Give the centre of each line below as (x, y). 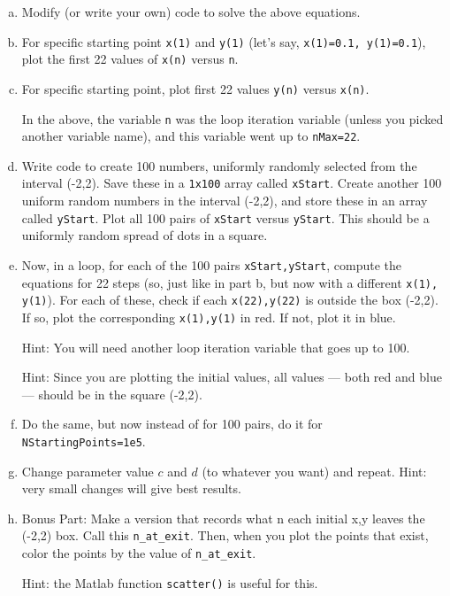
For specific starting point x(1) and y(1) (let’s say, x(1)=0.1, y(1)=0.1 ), (224, 41)
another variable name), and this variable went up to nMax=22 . (191, 136)
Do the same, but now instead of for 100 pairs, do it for (172, 424)
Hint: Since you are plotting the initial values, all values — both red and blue (232, 377)
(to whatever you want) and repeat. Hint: (314, 471)
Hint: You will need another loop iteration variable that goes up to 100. (216, 347)
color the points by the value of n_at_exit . (139, 553)
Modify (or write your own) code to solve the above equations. (191, 12)
